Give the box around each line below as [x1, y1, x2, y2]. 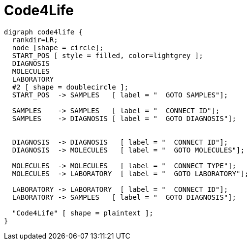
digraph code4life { [4, 28, 83, 36]
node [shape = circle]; [12, 43, 104, 52]
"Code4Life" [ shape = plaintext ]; [12, 209, 154, 217]
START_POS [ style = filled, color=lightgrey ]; [12, 51, 203, 60]
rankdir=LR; [12, 35, 58, 44]
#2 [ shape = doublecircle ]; [12, 83, 128, 91]
